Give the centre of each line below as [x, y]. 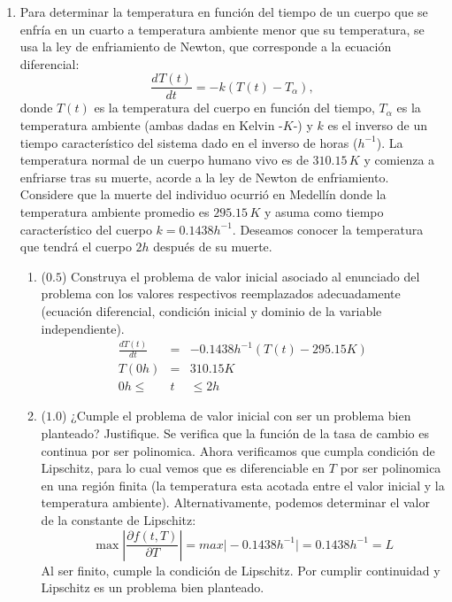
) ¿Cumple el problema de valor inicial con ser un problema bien [236, 416]
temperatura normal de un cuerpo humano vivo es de [164, 160]
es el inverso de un [377, 125]
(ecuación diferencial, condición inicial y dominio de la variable [211, 310]
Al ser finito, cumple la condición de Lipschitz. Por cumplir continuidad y [241, 570]
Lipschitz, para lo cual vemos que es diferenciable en [183, 468]
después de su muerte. [213, 247]
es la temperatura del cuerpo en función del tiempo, [234, 108]
